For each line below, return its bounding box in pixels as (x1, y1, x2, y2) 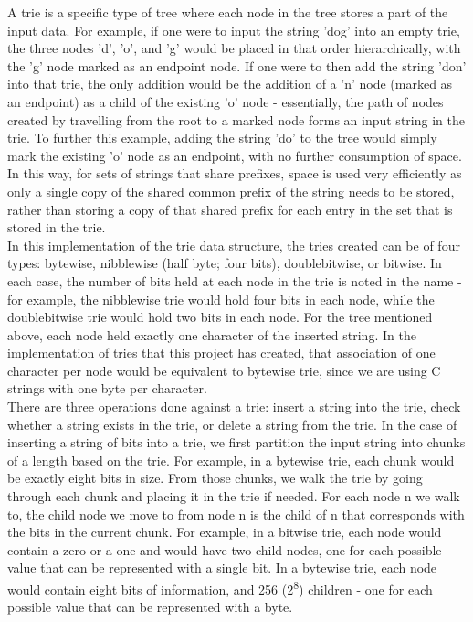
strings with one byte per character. (7, 379, 207, 398)
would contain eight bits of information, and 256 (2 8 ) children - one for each (7, 577, 433, 598)
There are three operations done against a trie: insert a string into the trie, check (7, 397, 461, 416)
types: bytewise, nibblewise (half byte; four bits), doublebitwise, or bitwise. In (7, 253, 442, 273)
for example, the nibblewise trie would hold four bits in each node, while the (7, 289, 435, 308)
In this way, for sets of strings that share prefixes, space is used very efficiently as (7, 164, 462, 183)
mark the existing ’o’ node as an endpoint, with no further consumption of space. (7, 145, 462, 165)
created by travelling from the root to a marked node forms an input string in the (7, 110, 465, 129)
